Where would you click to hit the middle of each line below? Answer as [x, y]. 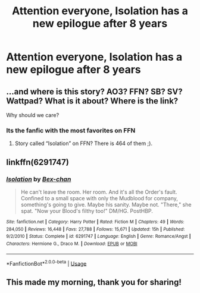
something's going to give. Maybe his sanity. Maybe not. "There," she [106, 204]
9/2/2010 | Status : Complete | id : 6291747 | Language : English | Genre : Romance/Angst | [99, 237]
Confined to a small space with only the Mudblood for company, [99, 198]
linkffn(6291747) [38, 162]
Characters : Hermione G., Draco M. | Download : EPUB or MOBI [72, 244]
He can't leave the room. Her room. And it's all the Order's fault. [99, 192]
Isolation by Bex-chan [39, 179]
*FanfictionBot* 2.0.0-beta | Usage [46, 263]
